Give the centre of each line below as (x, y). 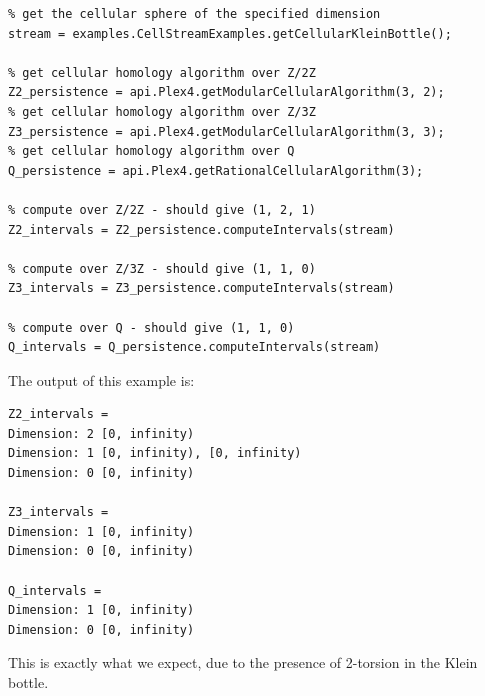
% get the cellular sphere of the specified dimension (194, 14)
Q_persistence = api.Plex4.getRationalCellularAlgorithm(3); (216, 170)
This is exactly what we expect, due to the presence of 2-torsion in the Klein (243, 662)
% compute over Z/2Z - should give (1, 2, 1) (162, 209)
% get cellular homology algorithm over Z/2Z (162, 72)
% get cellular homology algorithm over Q (151, 151)
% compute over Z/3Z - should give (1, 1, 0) (162, 268)
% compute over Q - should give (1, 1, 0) (151, 327)
